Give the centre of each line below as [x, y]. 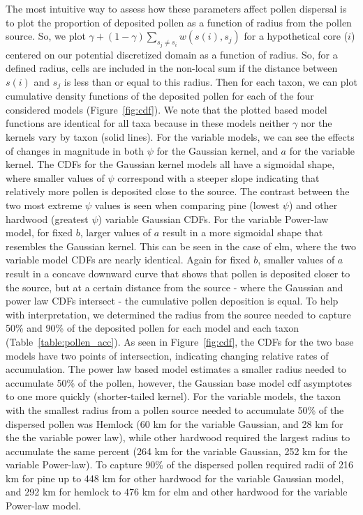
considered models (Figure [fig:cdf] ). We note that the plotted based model [166, 109]
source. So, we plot [46, 36]
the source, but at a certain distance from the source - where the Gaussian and [175, 287]
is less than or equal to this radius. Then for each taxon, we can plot [210, 81]
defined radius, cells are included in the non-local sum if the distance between [172, 68]
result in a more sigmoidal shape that [243, 232]
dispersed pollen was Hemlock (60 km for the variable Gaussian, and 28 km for [175, 423]
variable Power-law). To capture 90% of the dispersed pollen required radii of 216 [180, 464]
